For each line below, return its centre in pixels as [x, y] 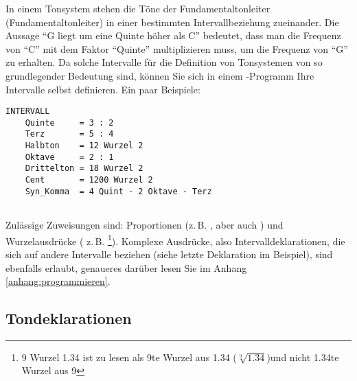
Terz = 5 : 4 [69, 134]
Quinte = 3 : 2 [69, 123]
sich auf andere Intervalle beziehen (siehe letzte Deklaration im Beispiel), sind [169, 254]
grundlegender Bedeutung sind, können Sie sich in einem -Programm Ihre [160, 75]
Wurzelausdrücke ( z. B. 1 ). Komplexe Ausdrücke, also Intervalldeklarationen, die [175, 240]
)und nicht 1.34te [303, 357]
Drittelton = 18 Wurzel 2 [84, 169]
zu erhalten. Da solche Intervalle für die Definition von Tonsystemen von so [164, 62]
